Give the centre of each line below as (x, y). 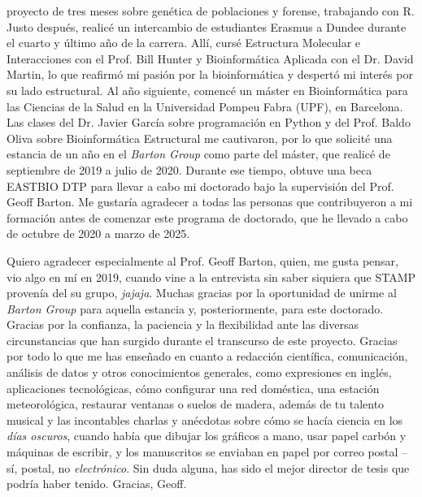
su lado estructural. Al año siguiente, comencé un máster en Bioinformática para (207, 90)
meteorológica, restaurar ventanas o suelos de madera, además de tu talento (196, 404)
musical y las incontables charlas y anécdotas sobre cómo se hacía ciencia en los (205, 419)
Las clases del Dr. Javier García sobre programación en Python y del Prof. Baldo (209, 122)
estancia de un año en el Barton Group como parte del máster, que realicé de (198, 154)
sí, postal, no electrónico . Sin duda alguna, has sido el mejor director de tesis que (208, 467)
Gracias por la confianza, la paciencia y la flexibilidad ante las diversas (183, 324)
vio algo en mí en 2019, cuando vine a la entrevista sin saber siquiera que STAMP (211, 277)
